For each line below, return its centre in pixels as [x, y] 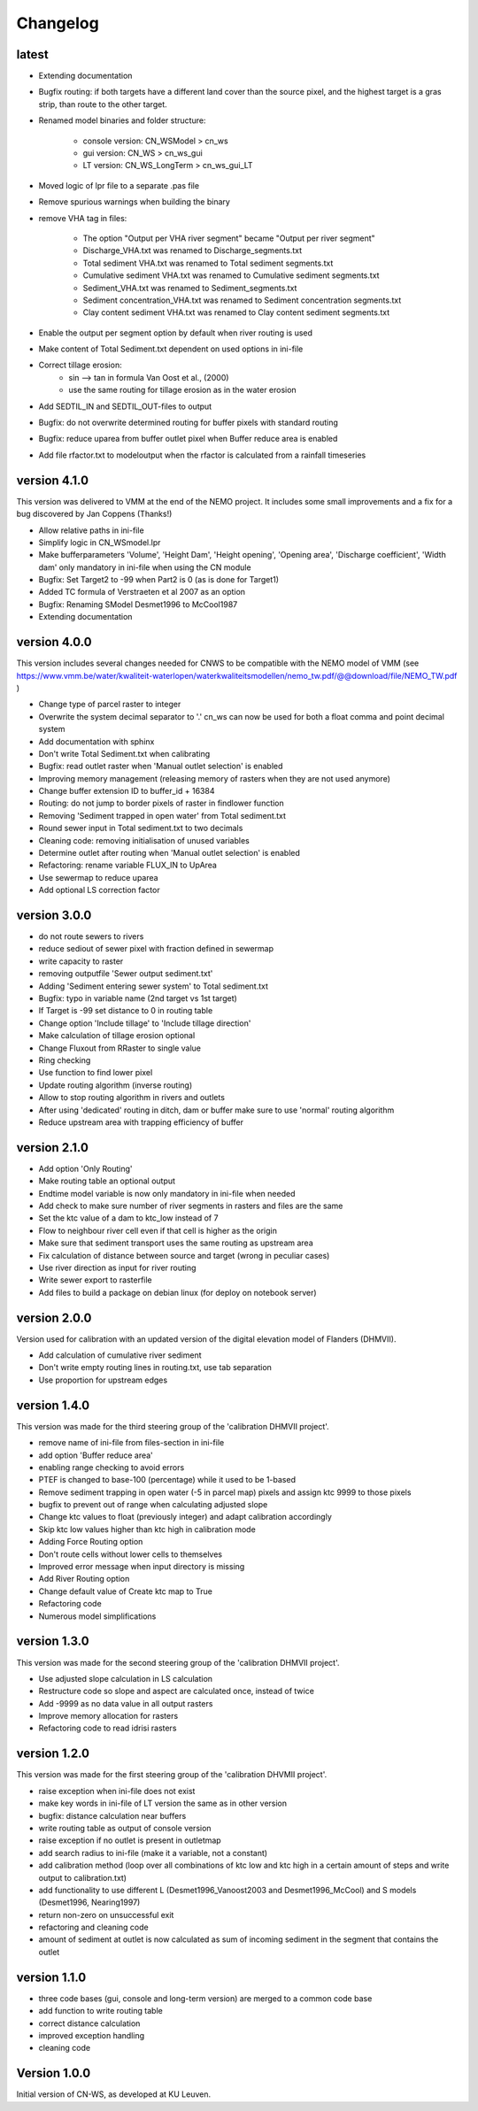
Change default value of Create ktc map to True [125, 1591]
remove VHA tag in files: [83, 218]
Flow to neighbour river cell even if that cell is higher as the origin [158, 1230]
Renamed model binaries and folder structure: [122, 120]
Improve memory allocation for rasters [108, 1716]
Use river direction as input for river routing [117, 1267]
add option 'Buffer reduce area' [96, 1455]
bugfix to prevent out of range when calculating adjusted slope [153, 1505]
